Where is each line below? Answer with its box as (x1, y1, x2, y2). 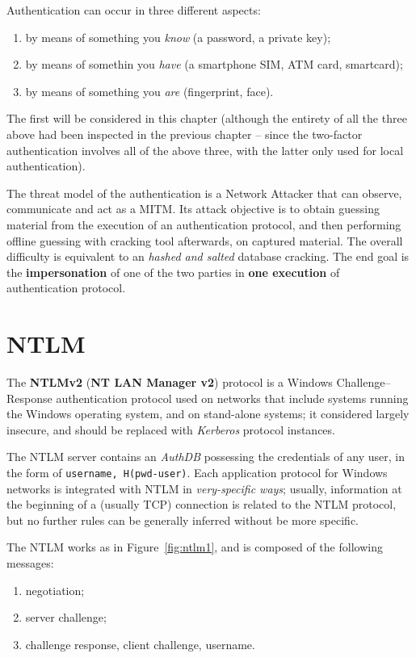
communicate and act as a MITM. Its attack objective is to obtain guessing (6, 200, 380, 217)
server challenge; (25, 609, 107, 626)
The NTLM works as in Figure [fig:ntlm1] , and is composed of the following (6, 539, 383, 555)
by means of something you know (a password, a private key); (25, 28, 331, 45)
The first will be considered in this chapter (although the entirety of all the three (6, 110, 407, 127)
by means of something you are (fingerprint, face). (25, 82, 274, 99)
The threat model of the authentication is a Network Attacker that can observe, (6, 184, 402, 201)
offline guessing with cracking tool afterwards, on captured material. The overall (6, 232, 403, 249)
